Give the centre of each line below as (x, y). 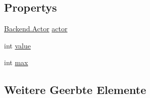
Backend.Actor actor (36, 29)
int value (17, 45)
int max (16, 62)
